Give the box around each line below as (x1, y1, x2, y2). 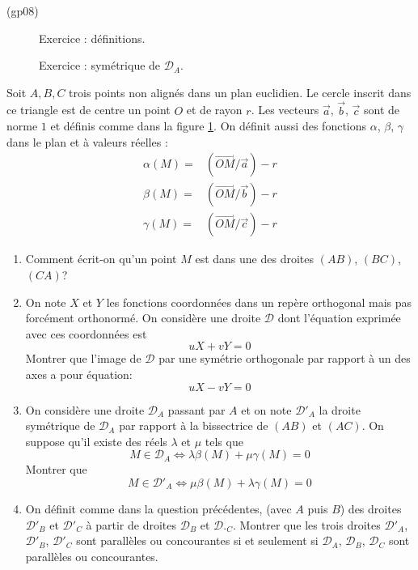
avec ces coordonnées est (25, 325, 147, 342)
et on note (241, 401, 292, 418)
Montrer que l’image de (25, 350, 141, 367)
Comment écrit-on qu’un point (25, 250, 177, 267)
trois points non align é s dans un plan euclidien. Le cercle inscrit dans (69, 83, 412, 100)
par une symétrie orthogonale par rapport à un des (158, 350, 411, 367)
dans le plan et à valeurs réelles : (6, 133, 168, 150)
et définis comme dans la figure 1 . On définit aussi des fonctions (50, 117, 367, 134)
